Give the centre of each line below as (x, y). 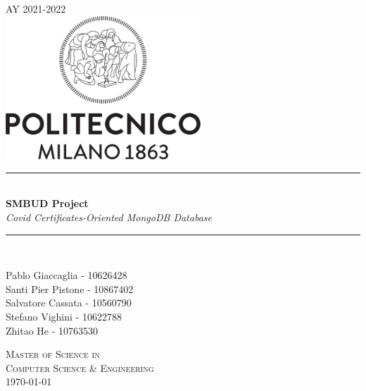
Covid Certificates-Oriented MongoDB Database (109, 217)
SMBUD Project (47, 203)
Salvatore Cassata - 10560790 (69, 303)
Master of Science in (53, 354)
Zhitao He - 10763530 (52, 330)
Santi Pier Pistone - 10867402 (70, 288)
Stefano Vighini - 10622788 (64, 317)
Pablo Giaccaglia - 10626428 (67, 275)
